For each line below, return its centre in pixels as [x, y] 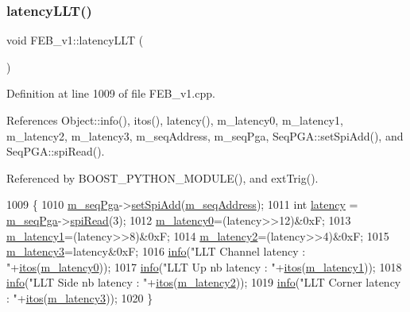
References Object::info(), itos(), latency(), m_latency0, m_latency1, [175, 120]
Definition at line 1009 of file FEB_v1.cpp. [111, 93]
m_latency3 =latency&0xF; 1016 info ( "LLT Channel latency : [156, 251]
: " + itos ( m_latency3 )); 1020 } [80, 297]
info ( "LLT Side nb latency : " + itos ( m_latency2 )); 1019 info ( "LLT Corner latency [204, 282]
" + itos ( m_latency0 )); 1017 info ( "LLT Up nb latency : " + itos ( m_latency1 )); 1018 [204, 266]
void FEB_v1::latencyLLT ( [75, 40]
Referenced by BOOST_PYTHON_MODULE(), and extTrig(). [162, 177]
